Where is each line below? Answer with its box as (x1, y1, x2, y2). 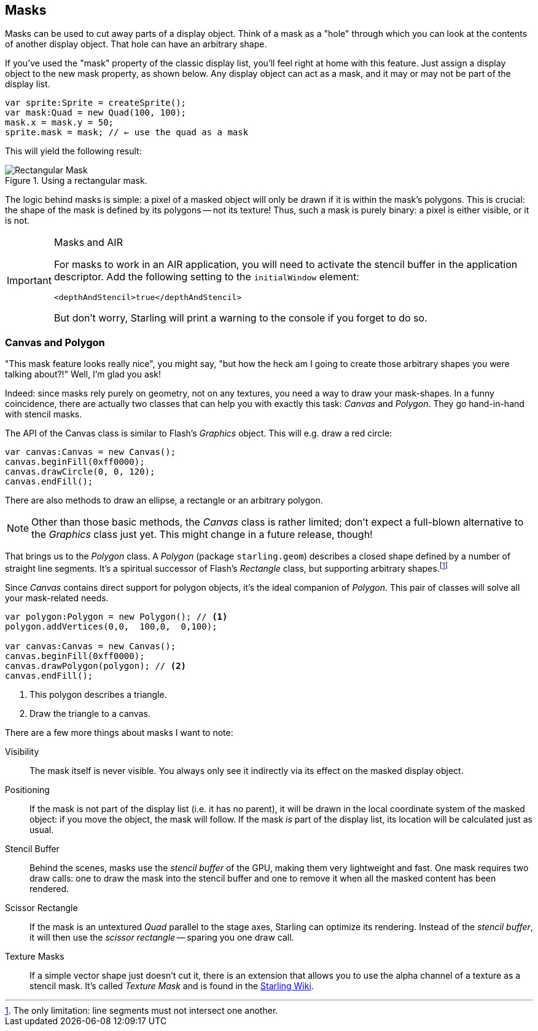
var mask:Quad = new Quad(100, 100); (5, 108, 187, 118)
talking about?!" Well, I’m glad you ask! (5, 369, 161, 380)
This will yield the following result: (5, 146, 142, 157)
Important (7, 274, 52, 286)
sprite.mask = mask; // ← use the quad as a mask (5, 127, 249, 138)
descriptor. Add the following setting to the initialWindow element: (53, 271, 359, 283)
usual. (29, 824, 54, 835)
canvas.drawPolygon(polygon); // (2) (5, 660, 187, 671)
